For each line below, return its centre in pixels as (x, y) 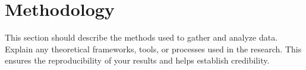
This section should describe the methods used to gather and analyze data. (141, 37)
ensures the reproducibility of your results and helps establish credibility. (137, 60)
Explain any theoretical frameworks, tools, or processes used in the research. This (153, 49)
